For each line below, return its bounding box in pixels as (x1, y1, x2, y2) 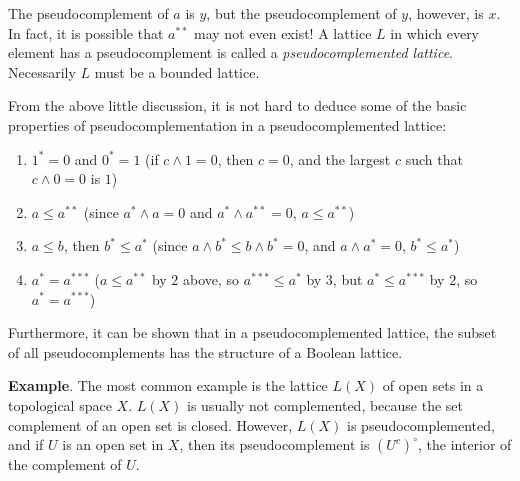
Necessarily (8, 61, 76, 82)
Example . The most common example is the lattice (8, 375, 328, 396)
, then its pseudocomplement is (179, 434, 370, 455)
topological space (8, 394, 112, 415)
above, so (183, 268, 240, 289)
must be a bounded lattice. (94, 61, 260, 82)
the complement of (8, 454, 122, 475)
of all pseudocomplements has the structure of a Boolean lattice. (8, 341, 403, 362)
